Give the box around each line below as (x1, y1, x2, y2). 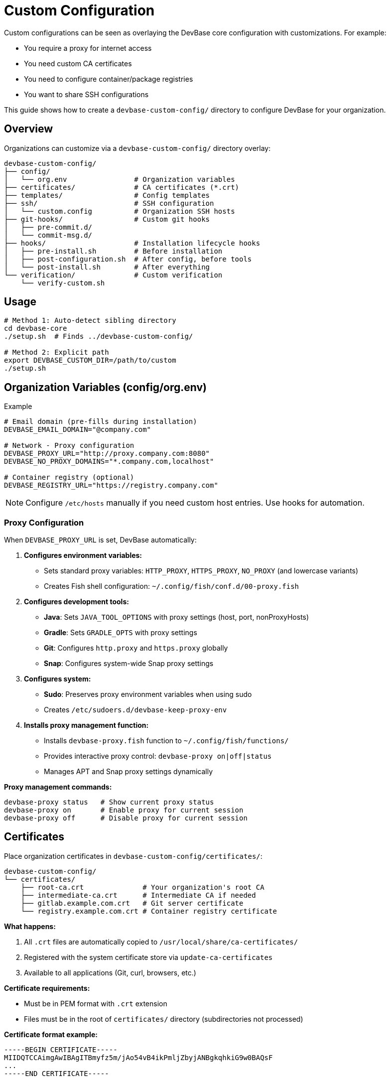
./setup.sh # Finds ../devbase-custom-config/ (4, 332, 193, 341)
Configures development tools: (24, 597, 129, 606)
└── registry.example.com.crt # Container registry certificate (20, 907, 277, 915)
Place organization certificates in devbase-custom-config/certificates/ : (4, 851, 262, 860)
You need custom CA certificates (24, 59, 132, 68)
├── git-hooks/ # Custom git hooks (4, 215, 210, 223)
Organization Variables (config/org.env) (4, 381, 207, 394)
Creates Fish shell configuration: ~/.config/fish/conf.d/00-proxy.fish (44, 582, 299, 591)
